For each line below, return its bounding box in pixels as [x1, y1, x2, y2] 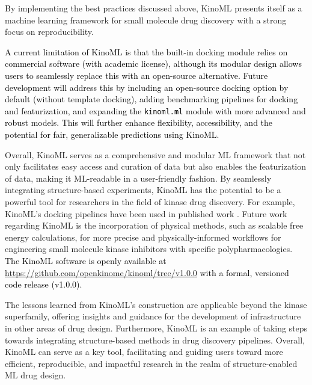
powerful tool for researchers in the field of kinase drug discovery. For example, [5, 195, 295, 208]
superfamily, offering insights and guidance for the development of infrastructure [5, 310, 301, 322]
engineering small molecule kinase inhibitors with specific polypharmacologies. [5, 242, 293, 255]
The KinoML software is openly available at [5, 254, 167, 266]
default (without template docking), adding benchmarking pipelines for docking [5, 93, 298, 105]
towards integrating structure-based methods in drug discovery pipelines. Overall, [5, 333, 305, 346]
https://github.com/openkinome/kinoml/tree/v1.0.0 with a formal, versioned [5, 266, 289, 279]
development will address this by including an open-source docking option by [5, 81, 289, 93]
